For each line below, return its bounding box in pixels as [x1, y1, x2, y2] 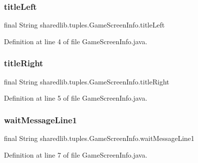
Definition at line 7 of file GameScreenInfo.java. [4, 149, 147, 160]
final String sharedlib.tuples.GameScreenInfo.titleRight [4, 76, 169, 86]
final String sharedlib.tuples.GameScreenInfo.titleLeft [4, 20, 165, 30]
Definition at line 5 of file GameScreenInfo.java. [4, 93, 147, 103]
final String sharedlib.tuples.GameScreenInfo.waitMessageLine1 [4, 133, 195, 143]
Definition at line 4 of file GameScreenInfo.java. [4, 36, 147, 46]
